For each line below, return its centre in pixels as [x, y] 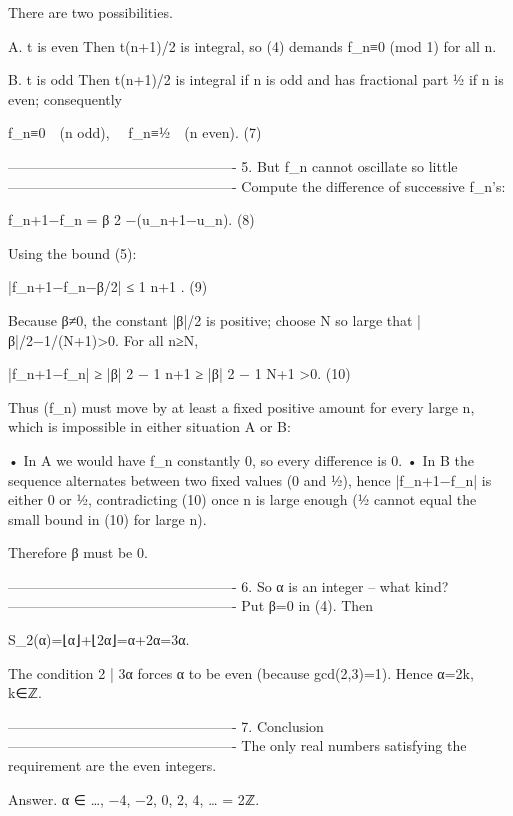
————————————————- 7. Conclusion [166, 725]
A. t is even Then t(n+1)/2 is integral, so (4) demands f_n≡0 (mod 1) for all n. [252, 45]
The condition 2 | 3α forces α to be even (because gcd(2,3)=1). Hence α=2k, [241, 672]
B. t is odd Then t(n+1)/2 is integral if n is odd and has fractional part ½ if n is [256, 79]
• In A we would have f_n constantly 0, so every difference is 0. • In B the [241, 459]
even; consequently [65, 98]
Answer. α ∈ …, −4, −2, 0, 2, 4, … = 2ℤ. [134, 798]
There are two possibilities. [90, 12]
